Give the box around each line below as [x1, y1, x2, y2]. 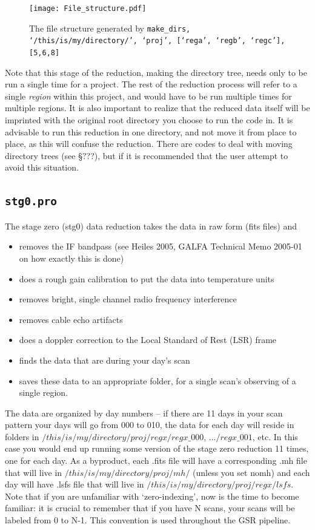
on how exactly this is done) [19, 251, 124, 264]
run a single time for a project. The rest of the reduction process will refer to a [5, 78, 297, 90]
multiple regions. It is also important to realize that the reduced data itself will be [5, 101, 310, 114]
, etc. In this [252, 430, 298, 443]
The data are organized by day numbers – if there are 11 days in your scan [5, 406, 283, 419]
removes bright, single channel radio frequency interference [19, 293, 237, 305]
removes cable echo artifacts [19, 313, 123, 325]
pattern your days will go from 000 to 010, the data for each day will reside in [5, 418, 294, 431]
